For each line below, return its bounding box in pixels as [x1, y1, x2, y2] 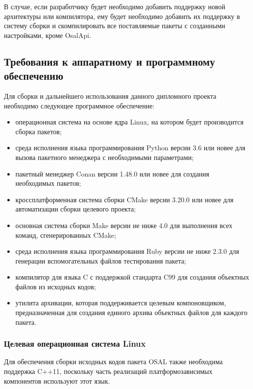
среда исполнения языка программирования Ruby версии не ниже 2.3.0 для [15, 246, 239, 256]
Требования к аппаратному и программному [4, 53, 215, 69]
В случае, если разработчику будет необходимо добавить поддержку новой [4, 1, 225, 11]
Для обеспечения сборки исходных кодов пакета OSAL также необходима [4, 356, 223, 367]
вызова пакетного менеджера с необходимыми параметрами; [15, 152, 194, 162]
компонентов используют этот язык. [4, 375, 110, 386]
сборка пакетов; [15, 126, 62, 136]
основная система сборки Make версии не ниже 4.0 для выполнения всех [15, 220, 233, 230]
